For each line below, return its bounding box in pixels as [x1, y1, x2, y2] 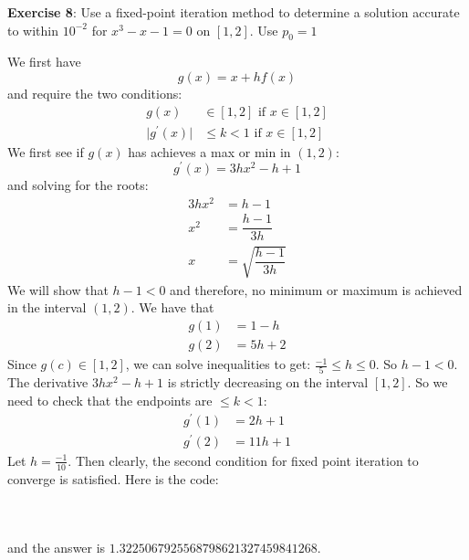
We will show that [7, 280, 109, 299]
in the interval [7, 298, 87, 317]
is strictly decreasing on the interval [167, 373, 369, 392]
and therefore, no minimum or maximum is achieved [170, 280, 463, 299]
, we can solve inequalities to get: [125, 354, 311, 374]
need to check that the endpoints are [7, 390, 213, 409]
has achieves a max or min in [128, 142, 291, 161]
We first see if [7, 142, 84, 161]
